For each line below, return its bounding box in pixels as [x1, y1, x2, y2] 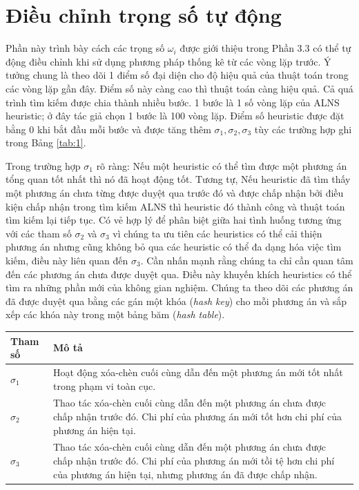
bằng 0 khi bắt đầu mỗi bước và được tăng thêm [6, 121, 211, 136]
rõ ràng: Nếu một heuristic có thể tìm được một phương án [96, 158, 347, 173]
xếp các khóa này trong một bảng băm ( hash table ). [6, 307, 225, 322]
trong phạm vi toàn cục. [52, 378, 156, 393]
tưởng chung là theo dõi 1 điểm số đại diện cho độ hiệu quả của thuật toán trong [6, 68, 349, 82]
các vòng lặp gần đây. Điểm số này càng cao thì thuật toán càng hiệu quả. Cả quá [6, 81, 353, 95]
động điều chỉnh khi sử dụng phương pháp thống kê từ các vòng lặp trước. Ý [6, 54, 331, 68]
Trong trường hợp [6, 158, 81, 173]
